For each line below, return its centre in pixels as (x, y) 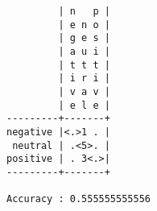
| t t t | (84, 65)
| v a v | (84, 91)
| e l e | (84, 105)
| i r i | (84, 79)
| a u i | (84, 51)
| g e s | (84, 38)
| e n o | (84, 25)
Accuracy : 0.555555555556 (78, 199)
